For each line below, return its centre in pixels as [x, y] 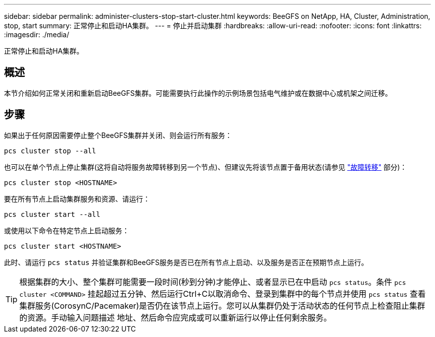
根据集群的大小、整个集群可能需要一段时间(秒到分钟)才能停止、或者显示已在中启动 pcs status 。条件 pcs [213, 282]
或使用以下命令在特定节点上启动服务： [67, 230]
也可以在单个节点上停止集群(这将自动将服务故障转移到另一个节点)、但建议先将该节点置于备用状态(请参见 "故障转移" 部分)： [206, 167]
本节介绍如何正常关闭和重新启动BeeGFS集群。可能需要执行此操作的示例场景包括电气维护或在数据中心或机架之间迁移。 [198, 93]
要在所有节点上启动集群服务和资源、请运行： [77, 199]
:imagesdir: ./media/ [37, 34]
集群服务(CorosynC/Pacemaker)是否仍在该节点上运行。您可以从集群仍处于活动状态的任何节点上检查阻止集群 [222, 305]
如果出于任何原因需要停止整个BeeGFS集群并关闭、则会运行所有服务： [118, 135]
